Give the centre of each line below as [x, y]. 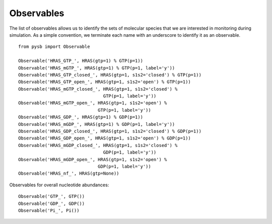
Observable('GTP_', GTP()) [52, 197]
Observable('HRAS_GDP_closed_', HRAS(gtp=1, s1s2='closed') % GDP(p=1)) [110, 131]
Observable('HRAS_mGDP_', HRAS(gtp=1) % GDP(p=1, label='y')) [97, 124]
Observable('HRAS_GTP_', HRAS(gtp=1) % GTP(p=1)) [81, 61]
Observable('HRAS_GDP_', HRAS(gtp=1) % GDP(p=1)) [81, 117]
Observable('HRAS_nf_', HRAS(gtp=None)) [69, 173]
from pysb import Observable [54, 47]
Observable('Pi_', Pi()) [49, 210]
